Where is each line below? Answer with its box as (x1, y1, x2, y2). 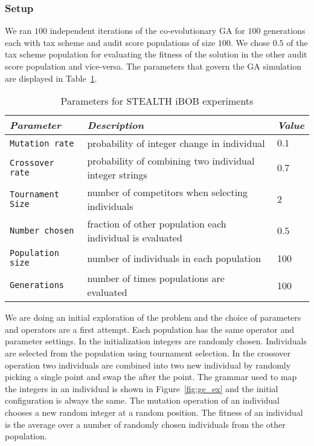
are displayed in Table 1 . (5, 71, 97, 84)
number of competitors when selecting (87, 185, 248, 200)
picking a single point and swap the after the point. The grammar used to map (5, 370, 297, 383)
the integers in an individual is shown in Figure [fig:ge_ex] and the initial (5, 382, 278, 395)
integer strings (87, 168, 147, 182)
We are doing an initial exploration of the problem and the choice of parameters (5, 311, 301, 324)
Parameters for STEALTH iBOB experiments (60, 94, 254, 108)
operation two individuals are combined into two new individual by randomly (5, 358, 291, 371)
